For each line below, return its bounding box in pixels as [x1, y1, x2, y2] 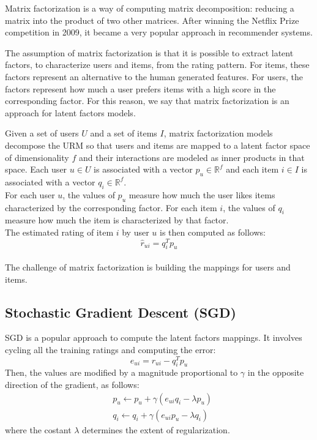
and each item [226, 163, 279, 176]
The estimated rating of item [5, 225, 114, 238]
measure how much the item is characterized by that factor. [5, 214, 229, 226]
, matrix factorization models [163, 127, 273, 140]
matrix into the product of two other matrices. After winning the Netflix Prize [5, 13, 299, 26]
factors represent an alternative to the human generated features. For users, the [5, 70, 303, 83]
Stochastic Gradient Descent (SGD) [5, 302, 236, 321]
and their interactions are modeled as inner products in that [78, 151, 305, 163]
